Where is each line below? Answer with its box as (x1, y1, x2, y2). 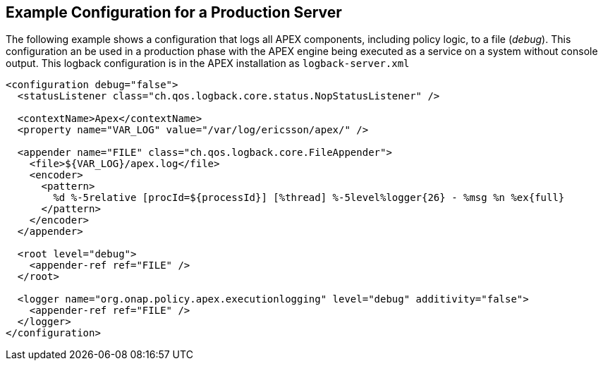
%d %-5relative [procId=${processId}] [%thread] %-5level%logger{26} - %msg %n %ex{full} (53, 192, 565, 204)
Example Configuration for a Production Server (6, 4, 342, 21)
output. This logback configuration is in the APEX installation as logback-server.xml (6, 57, 410, 70)
